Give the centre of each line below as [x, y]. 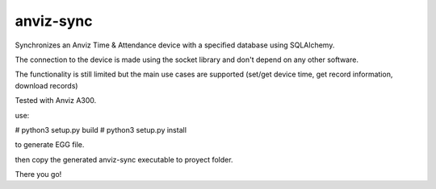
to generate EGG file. [50, 145]
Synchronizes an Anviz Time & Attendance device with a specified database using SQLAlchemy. [175, 45]
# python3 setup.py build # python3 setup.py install [101, 129]
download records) [46, 85]
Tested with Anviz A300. [56, 101]
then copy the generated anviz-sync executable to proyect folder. [124, 159]
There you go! [38, 175]
